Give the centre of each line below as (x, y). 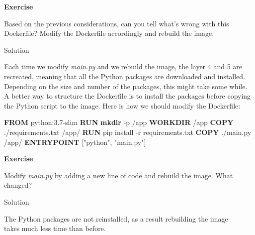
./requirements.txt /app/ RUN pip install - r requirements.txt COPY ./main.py (128, 132)
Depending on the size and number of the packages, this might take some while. (126, 86)
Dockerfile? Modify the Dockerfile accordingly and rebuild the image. (109, 33)
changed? (18, 185)
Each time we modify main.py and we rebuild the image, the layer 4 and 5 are (123, 66)
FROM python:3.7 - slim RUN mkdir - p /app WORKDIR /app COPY (119, 122)
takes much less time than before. (55, 228)
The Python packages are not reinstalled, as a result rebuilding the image (116, 218)
